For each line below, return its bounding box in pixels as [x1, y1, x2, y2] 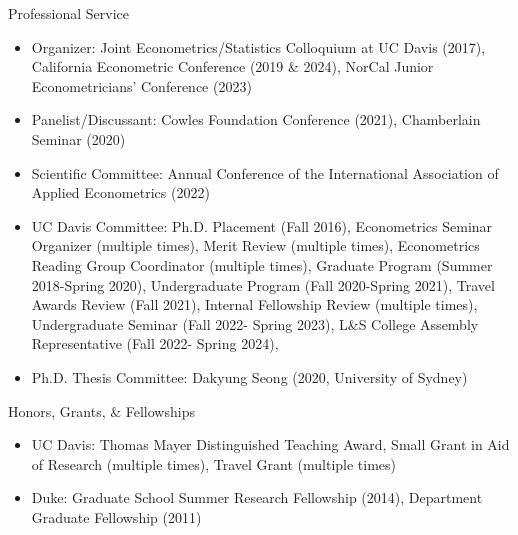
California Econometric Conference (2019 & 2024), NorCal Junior [31, 56, 434, 77]
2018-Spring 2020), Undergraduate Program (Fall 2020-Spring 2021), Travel [31, 274, 495, 295]
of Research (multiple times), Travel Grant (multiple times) [31, 453, 397, 474]
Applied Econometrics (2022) [31, 182, 210, 203]
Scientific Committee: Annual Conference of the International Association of [31, 162, 499, 183]
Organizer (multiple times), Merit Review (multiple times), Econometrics [31, 235, 480, 256]
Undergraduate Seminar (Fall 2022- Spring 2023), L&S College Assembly [31, 313, 479, 334]
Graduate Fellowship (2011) [31, 506, 202, 527]
